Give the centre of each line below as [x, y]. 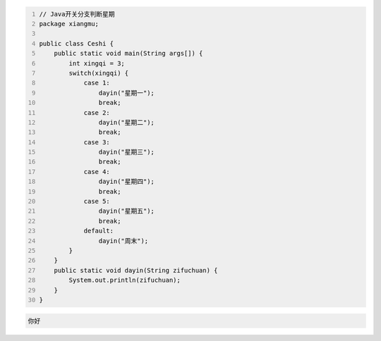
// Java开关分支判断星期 [77, 14]
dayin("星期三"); [127, 152]
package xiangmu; [69, 24]
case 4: [97, 172]
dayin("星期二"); [127, 122]
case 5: [97, 201]
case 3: [97, 142]
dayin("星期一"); [127, 93]
